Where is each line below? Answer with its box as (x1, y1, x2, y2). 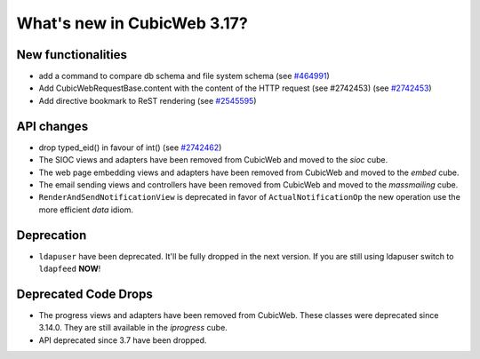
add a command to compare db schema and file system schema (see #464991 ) (38, 71, 331, 82)
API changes (16, 118, 89, 133)
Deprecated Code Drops (16, 286, 153, 301)
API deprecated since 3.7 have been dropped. (38, 334, 207, 346)
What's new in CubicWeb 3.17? (16, 13, 248, 33)
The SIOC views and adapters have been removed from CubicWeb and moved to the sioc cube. (38, 155, 388, 165)
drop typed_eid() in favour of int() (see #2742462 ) (38, 142, 222, 153)
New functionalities (16, 47, 128, 62)
